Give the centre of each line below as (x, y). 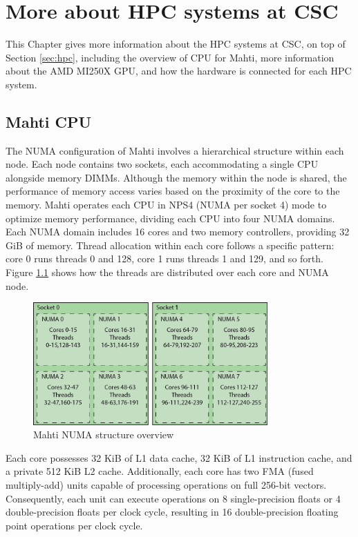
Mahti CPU (49, 121)
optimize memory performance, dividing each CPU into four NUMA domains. (170, 218)
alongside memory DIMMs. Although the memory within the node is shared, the (176, 177)
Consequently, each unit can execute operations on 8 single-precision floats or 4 (173, 498)
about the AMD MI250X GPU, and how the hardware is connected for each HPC (179, 71)
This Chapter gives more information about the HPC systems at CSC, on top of (176, 44)
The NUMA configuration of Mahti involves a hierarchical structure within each (175, 150)
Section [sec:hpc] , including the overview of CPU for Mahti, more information (170, 57)
